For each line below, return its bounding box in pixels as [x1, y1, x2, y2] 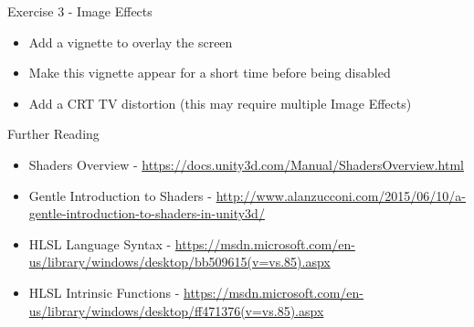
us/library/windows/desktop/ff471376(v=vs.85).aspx [28, 301, 324, 320]
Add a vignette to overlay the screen [28, 32, 233, 51]
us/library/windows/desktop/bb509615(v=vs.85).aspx [28, 252, 331, 271]
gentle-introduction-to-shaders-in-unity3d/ [28, 204, 265, 223]
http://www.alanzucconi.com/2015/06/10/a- [216, 185, 467, 205]
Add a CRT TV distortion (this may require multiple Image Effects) [28, 93, 412, 112]
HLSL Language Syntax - [28, 234, 172, 253]
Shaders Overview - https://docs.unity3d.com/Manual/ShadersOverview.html [28, 154, 464, 174]
